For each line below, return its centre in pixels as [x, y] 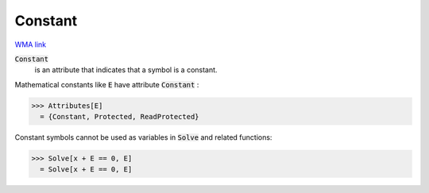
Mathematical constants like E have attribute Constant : [107, 84]
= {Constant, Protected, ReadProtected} [120, 117]
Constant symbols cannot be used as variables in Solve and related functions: [143, 137]
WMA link [31, 44]
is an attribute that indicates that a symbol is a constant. [126, 70]
